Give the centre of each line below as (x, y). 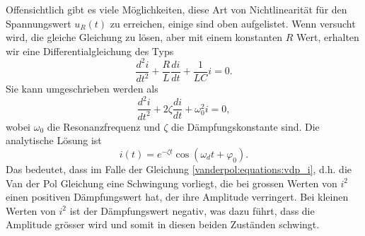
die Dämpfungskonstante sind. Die (245, 126)
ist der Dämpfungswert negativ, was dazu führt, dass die (192, 210)
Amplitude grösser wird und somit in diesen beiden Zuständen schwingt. (163, 224)
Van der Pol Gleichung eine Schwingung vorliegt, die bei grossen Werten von (172, 183)
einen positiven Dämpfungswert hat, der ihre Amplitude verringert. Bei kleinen (177, 197)
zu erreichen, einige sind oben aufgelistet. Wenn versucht (233, 23)
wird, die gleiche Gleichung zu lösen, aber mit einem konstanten (144, 37)
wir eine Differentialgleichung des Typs (90, 51)
